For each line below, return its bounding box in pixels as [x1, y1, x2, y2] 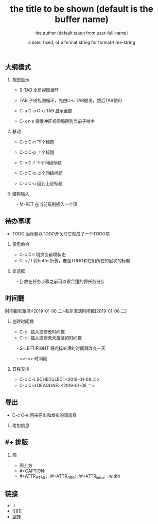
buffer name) [54, 14, 109, 25]
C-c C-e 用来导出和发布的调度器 [12, 412, 77, 418]
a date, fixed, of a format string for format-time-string [28, 39, 135, 45]
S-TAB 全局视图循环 [19, 87, 59, 93]
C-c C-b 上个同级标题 [19, 170, 63, 176]
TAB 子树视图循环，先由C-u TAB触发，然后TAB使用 [19, 98, 123, 104]
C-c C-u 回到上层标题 [19, 181, 63, 187]
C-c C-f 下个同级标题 [19, 160, 62, 166]
